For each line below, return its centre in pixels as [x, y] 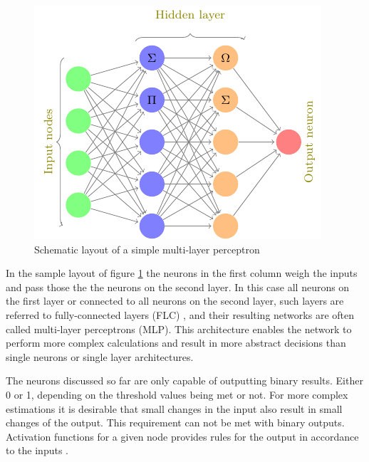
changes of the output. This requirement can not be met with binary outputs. [175, 422]
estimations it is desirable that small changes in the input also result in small [174, 408]
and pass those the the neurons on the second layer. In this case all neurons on [178, 287]
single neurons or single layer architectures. [100, 356]
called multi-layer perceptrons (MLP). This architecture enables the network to [179, 329]
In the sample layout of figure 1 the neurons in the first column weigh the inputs [182, 273]
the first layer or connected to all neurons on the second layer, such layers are [175, 301]
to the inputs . [37, 450]
